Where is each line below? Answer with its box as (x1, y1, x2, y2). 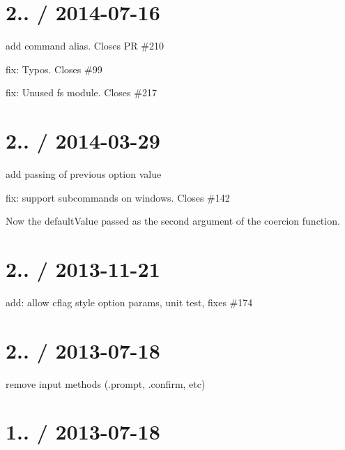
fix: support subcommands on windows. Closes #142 (6, 190, 230, 204)
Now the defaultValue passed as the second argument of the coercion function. (6, 213, 340, 228)
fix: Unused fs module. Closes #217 (6, 85, 157, 100)
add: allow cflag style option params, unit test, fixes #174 (6, 294, 253, 309)
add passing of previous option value (6, 167, 162, 181)
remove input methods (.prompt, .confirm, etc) (6, 376, 206, 391)
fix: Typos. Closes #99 (6, 61, 102, 76)
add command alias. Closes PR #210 (6, 38, 164, 53)
